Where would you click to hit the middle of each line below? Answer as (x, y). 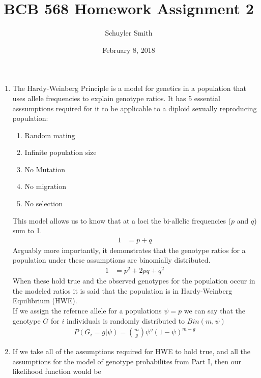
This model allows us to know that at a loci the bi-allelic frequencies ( (122, 220)
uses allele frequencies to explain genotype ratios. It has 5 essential (116, 98)
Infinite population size (61, 152)
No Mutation (45, 169)
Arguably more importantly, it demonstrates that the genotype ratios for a (129, 250)
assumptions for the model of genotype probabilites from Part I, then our (127, 361)
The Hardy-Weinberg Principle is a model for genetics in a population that (129, 88)
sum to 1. (27, 230)
